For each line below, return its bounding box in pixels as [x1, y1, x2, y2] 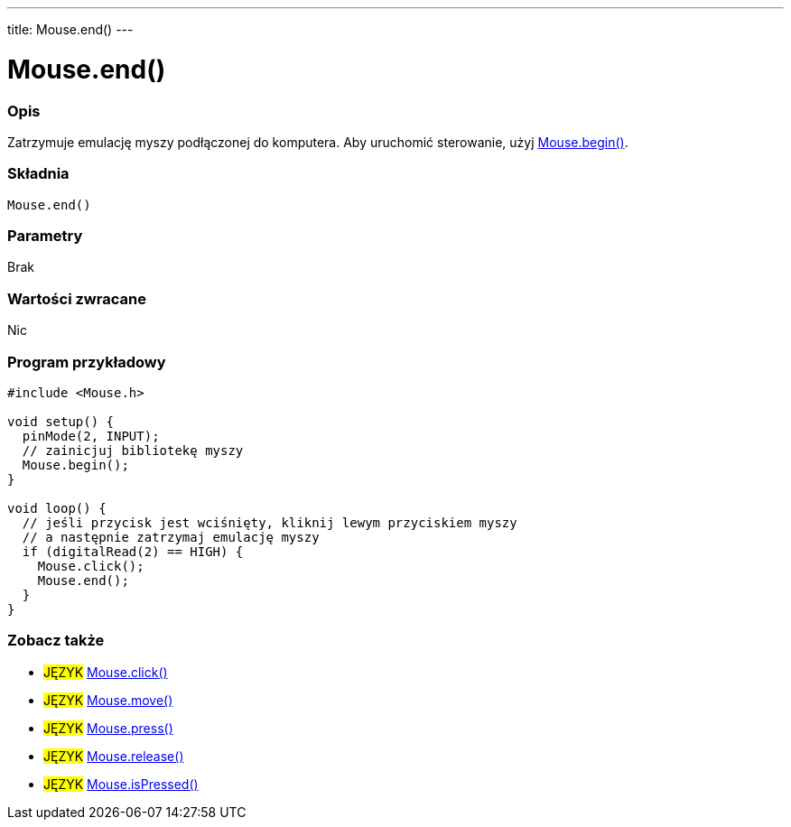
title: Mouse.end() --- [7, 22, 134, 37]
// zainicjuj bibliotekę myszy [22, 442, 244, 458]
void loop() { [7, 500, 107, 516]
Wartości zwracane [7, 289, 146, 308]
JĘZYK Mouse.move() [43, 692, 173, 708]
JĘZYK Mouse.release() [43, 748, 184, 764]
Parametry [7, 227, 83, 245]
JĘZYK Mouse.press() [43, 720, 173, 736]
